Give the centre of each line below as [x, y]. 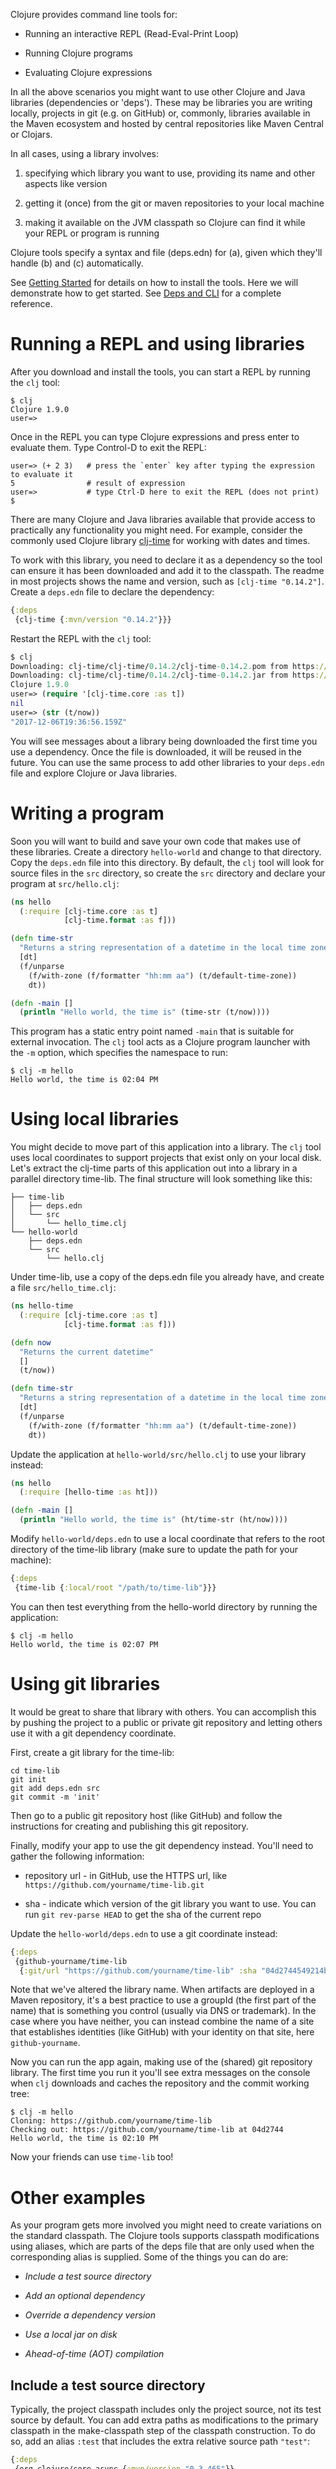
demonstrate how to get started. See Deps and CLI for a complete [146, 293]
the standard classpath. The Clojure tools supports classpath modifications [165, 2236]
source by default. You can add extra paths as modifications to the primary [164, 2420]
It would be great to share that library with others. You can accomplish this [163, 1711]
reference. [31, 303]
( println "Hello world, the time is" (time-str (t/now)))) [145, 1012]
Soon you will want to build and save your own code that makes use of [156, 841]
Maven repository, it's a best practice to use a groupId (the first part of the [163, 2000]
